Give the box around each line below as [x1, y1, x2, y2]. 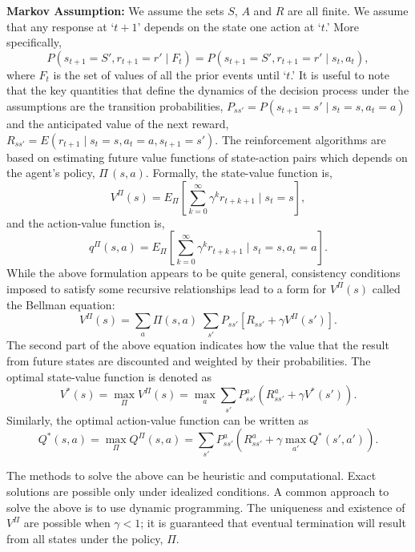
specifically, [6, 34, 62, 50]
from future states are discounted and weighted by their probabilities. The [6, 353, 371, 369]
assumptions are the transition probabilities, [6, 97, 224, 114]
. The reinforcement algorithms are [215, 131, 386, 147]
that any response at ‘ [6, 18, 115, 34]
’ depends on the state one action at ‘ [137, 18, 321, 34]
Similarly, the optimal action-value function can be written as [6, 411, 309, 428]
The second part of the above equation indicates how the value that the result [6, 336, 389, 353]
